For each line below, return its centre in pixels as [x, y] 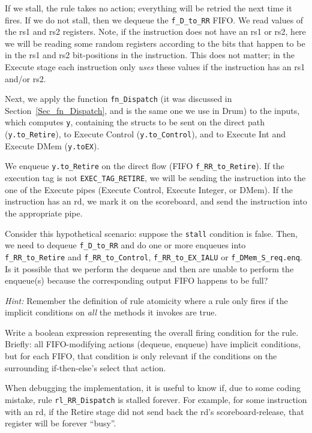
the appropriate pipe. [44, 213]
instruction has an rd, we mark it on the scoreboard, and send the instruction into [156, 201]
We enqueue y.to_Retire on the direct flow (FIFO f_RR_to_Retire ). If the [145, 166]
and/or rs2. [25, 78]
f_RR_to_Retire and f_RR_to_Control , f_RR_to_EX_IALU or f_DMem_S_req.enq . [154, 256]
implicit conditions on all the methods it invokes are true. [111, 312]
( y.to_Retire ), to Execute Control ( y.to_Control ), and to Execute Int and [145, 134]
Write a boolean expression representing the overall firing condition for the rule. [152, 332]
